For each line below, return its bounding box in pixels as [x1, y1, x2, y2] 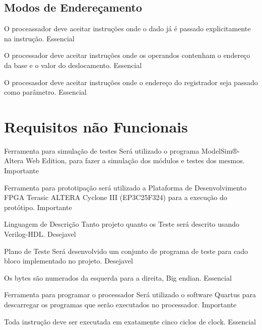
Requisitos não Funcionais [4, 116, 188, 137]
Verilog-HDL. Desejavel [4, 229, 76, 239]
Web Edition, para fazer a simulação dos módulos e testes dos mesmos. [26, 155, 245, 166]
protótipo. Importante [4, 202, 72, 212]
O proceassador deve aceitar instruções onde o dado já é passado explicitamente [4, 23, 251, 34]
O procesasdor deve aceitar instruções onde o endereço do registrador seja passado [4, 77, 258, 87]
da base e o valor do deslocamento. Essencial [4, 59, 142, 70]
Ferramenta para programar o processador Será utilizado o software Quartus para [4, 289, 256, 300]
